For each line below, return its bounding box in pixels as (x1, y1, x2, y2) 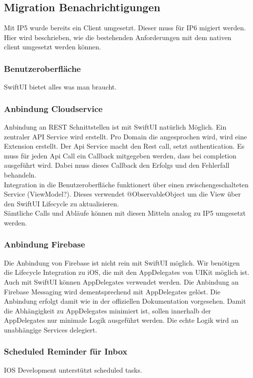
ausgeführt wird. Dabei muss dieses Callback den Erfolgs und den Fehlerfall (4, 160, 230, 170)
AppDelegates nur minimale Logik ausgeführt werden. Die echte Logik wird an (4, 315, 238, 325)
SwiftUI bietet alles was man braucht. (4, 82, 117, 92)
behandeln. (4, 169, 37, 179)
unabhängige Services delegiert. (4, 324, 97, 334)
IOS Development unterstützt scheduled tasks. (4, 364, 142, 375)
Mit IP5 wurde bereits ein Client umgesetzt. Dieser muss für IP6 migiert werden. (4, 22, 246, 33)
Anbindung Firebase (4, 238, 85, 250)
